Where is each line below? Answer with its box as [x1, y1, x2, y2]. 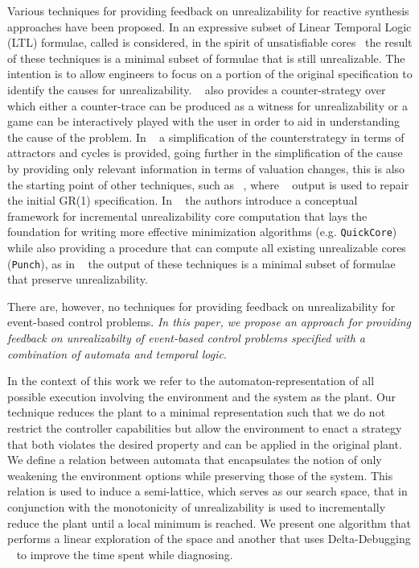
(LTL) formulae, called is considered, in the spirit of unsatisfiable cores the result [7, 34, 413, 51]
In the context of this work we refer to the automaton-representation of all [7, 372, 375, 389]
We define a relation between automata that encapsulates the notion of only [7, 451, 382, 468]
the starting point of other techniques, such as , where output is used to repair [7, 176, 409, 193]
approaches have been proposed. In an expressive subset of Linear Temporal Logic [7, 18, 412, 35]
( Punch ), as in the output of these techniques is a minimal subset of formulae [7, 255, 396, 272]
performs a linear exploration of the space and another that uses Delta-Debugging [7, 530, 411, 547]
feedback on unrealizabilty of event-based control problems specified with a [7, 330, 365, 346]
